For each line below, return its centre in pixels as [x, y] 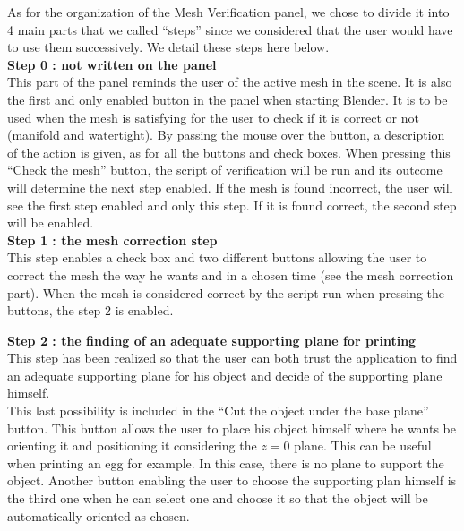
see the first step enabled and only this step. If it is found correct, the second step [232, 205]
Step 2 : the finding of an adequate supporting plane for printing [212, 340]
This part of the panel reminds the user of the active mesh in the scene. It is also [230, 82]
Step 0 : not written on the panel [112, 64]
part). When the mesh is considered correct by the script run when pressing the [226, 292]
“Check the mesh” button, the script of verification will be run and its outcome [225, 170]
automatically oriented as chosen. [99, 515]
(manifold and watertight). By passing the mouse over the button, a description [226, 135]
